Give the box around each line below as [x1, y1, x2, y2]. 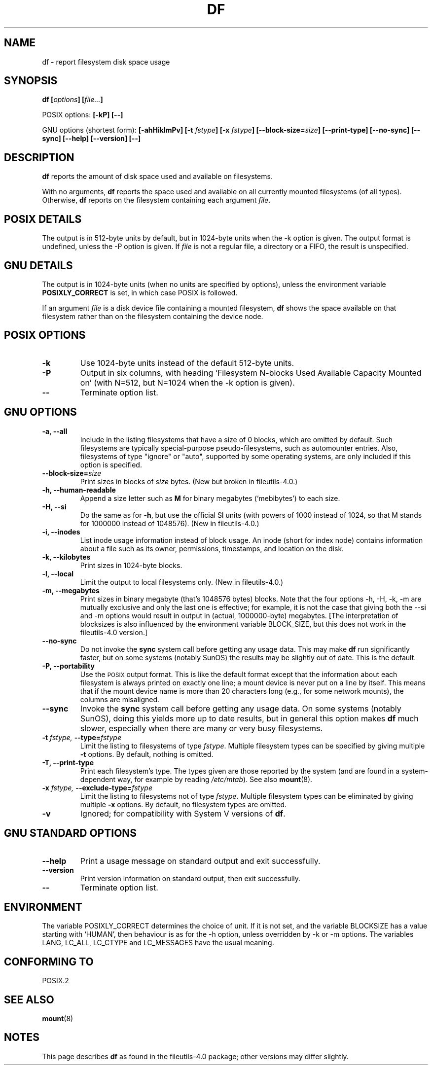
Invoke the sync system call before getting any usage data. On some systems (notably [80, 703, 401, 713]
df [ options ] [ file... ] [42, 95, 103, 104]
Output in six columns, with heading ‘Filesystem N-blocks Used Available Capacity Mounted [80, 367, 422, 378]
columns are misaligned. [80, 695, 160, 704]
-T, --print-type [42, 758, 94, 767]
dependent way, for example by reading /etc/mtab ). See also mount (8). [80, 775, 313, 784]
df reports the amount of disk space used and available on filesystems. [42, 172, 273, 181]
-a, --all [42, 427, 68, 435]
